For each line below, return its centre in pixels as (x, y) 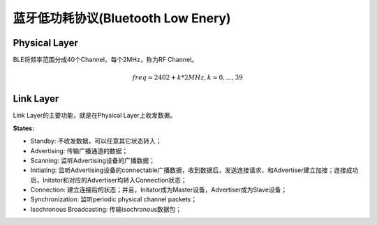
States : (24, 128)
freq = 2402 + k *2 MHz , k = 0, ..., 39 (188, 78)
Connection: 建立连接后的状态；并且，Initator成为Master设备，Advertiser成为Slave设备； (159, 190)
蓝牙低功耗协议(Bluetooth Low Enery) (122, 18)
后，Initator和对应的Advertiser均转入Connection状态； (109, 180)
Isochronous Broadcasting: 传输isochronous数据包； (106, 209)
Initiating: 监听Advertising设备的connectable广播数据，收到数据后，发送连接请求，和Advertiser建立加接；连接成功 (194, 170)
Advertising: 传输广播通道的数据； (79, 150)
